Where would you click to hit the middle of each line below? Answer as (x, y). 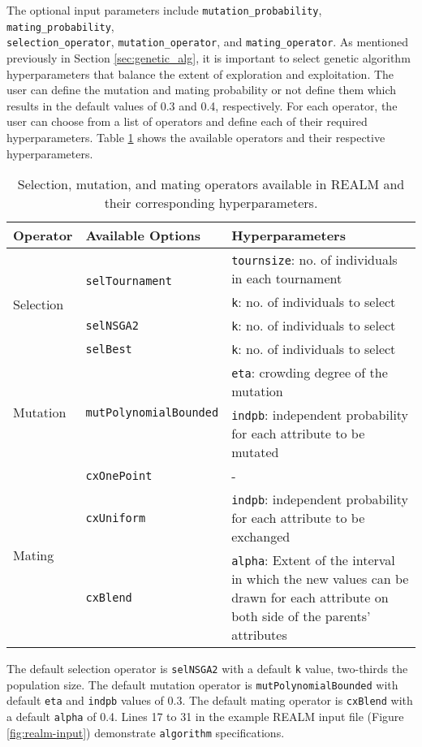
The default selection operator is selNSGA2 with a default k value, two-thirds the (207, 669)
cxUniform (116, 518)
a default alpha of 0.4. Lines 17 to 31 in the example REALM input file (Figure (205, 717)
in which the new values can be (320, 579)
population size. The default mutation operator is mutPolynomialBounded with (202, 684)
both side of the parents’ (301, 616)
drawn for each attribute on (310, 598)
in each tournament (287, 279)
